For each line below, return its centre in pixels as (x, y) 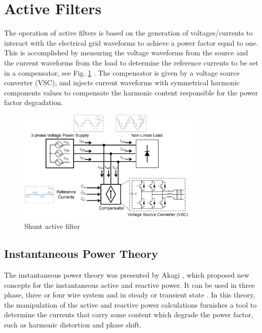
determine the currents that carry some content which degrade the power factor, (129, 314)
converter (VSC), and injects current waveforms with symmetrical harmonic (122, 82)
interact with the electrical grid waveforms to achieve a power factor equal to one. (131, 42)
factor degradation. (34, 102)
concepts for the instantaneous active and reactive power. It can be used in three (129, 285)
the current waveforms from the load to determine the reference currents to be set (131, 62)
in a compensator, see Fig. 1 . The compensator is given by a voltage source (122, 72)
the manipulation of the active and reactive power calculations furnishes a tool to (130, 304)
